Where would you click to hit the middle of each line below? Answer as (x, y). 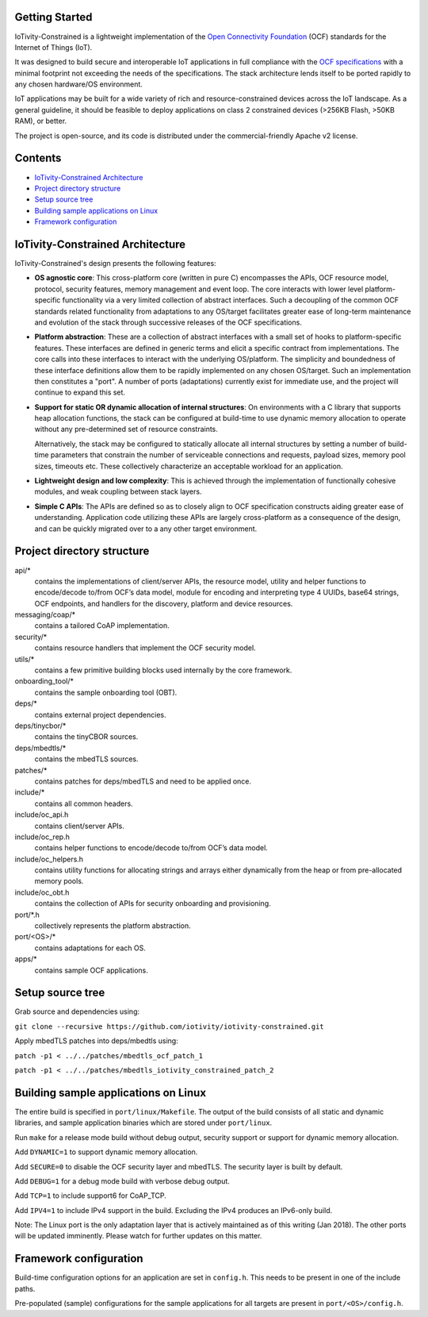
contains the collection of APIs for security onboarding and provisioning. (153, 903)
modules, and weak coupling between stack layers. (118, 491)
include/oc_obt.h (42, 892)
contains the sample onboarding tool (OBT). (106, 692)
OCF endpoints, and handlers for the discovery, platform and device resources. (164, 603)
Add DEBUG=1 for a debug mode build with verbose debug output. (122, 1181)
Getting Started (53, 17)
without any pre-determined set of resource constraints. (126, 429)
